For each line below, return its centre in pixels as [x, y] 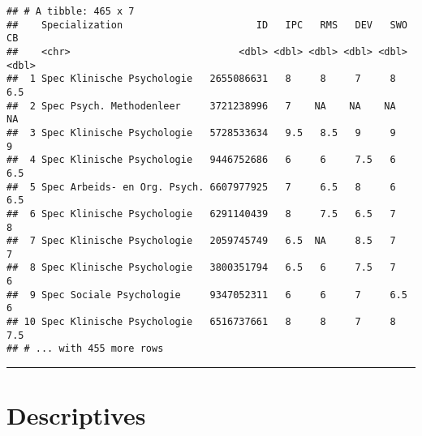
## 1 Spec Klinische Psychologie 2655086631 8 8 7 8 [201, 79]
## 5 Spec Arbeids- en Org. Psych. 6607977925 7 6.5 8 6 [201, 187]
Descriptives [76, 415]
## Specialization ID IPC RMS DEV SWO [207, 25]
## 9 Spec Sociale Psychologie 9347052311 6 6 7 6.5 [207, 295]
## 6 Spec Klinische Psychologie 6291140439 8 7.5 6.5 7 [201, 214]
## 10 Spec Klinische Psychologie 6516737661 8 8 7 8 [201, 322]
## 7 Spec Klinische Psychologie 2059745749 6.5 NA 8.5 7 [201, 241]
